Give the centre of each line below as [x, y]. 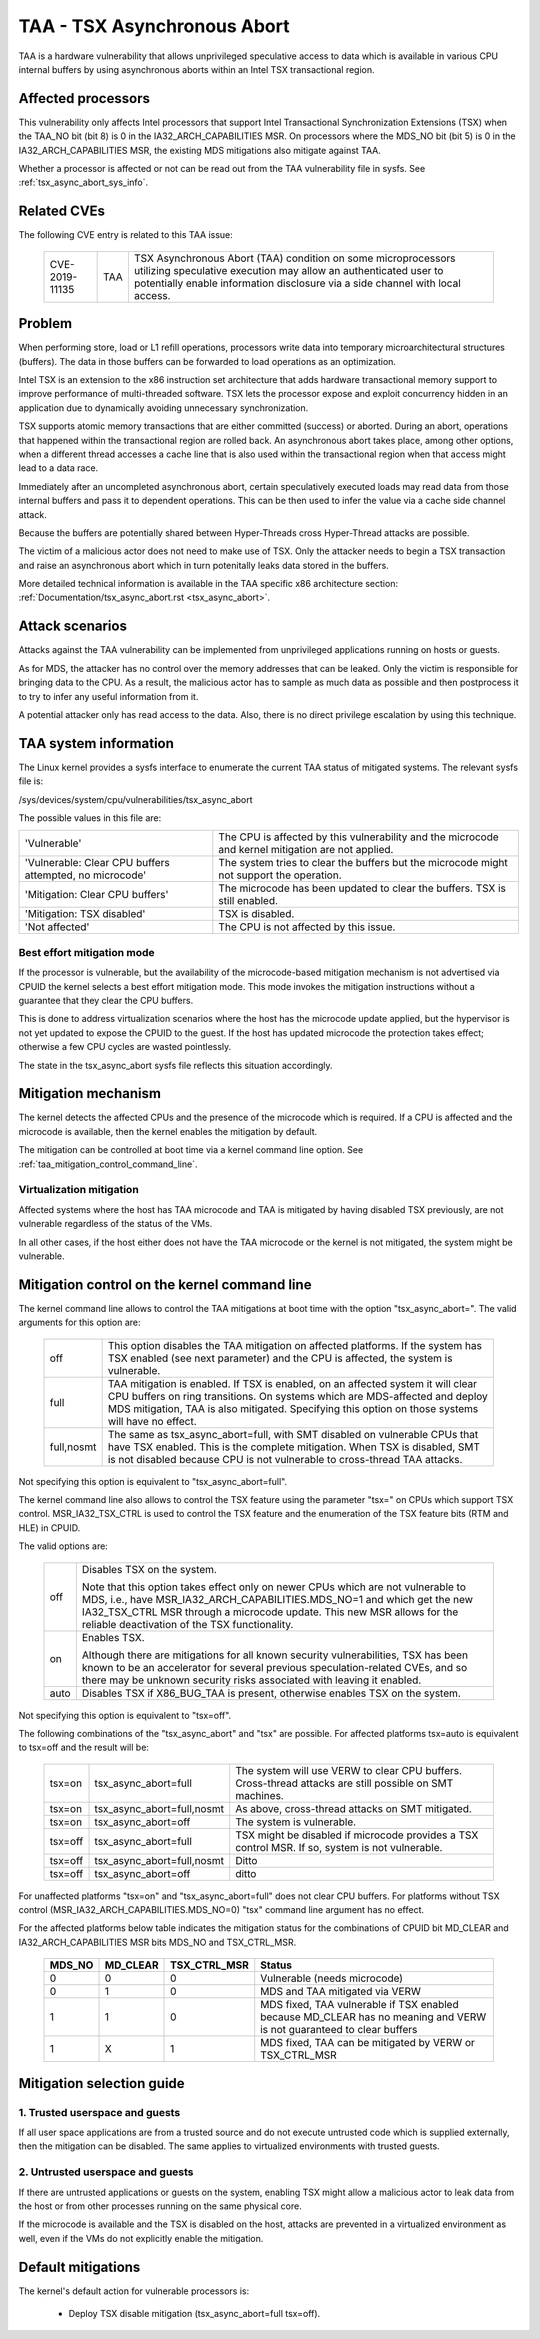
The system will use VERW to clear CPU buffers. [349, 1770]
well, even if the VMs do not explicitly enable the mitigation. [141, 2238]
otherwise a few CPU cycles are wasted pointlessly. [125, 1047]
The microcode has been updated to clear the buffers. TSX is [362, 888]
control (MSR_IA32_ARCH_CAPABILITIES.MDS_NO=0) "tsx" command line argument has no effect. [221, 1910]
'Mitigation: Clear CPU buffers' [96, 895]
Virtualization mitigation [78, 1190]
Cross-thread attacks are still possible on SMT [344, 1783]
